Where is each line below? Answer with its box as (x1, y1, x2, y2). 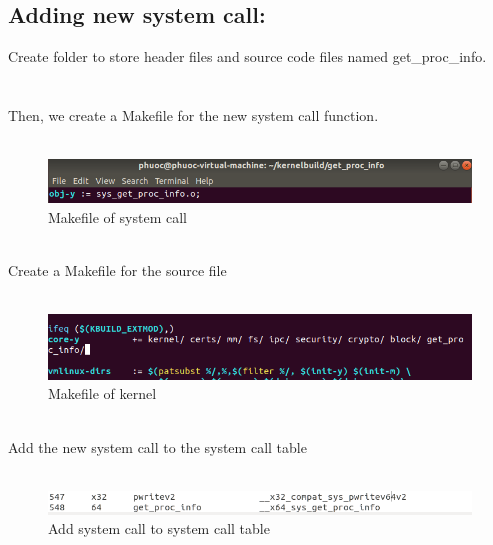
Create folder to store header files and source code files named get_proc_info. (8, 46, 487, 67)
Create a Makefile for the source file (8, 260, 227, 281)
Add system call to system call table (48, 518, 270, 539)
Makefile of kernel (48, 383, 157, 404)
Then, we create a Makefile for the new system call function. (8, 104, 379, 125)
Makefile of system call (48, 206, 187, 227)
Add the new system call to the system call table (8, 436, 307, 457)
